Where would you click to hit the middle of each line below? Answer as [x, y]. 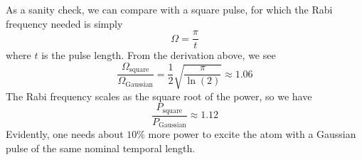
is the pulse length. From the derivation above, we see [159, 55]
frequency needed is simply [64, 23]
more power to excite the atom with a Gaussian [252, 134]
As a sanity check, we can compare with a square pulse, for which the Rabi [169, 9]
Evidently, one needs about [65, 134]
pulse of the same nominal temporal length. [101, 148]
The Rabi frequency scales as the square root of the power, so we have [159, 96]
